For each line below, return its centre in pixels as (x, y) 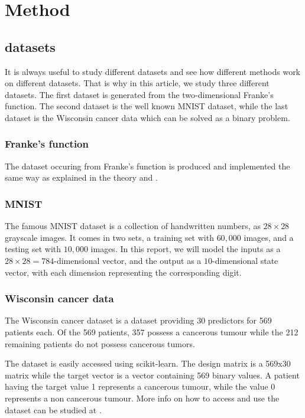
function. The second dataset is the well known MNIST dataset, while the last (147, 106)
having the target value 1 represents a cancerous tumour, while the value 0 (140, 386)
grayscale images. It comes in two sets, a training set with (109, 237)
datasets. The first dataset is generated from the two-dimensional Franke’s (139, 94)
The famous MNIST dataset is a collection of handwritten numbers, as (133, 226)
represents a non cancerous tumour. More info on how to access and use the (142, 398)
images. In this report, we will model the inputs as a (186, 249)
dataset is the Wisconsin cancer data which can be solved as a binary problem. (147, 117)
